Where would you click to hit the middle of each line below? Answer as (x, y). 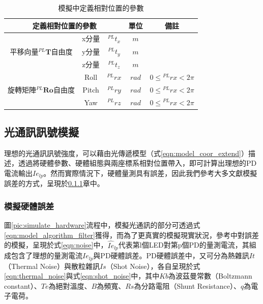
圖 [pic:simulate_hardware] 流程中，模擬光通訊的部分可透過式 (102, 225)
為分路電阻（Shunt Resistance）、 (187, 285)
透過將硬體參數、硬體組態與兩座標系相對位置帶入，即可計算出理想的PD (137, 163)
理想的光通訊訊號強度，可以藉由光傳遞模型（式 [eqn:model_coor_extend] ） (126, 153)
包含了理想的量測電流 (47, 255)
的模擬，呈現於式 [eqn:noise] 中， (56, 245)
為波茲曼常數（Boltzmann (210, 276)
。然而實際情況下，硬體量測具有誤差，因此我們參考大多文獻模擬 (150, 173)
